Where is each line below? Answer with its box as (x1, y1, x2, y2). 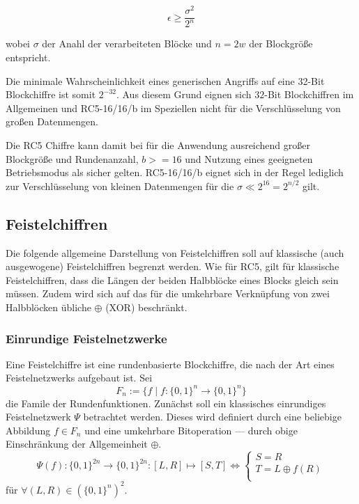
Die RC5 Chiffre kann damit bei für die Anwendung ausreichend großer (6, 138, 311, 152)
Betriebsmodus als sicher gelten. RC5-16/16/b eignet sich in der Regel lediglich (6, 165, 344, 180)
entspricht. (6, 50, 51, 65)
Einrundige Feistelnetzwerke (6, 329, 167, 347)
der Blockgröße (249, 36, 313, 51)
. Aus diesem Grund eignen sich (116, 87, 252, 102)
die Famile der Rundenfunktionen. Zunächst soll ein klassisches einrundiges (6, 395, 326, 410)
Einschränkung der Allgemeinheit (6, 436, 148, 451)
